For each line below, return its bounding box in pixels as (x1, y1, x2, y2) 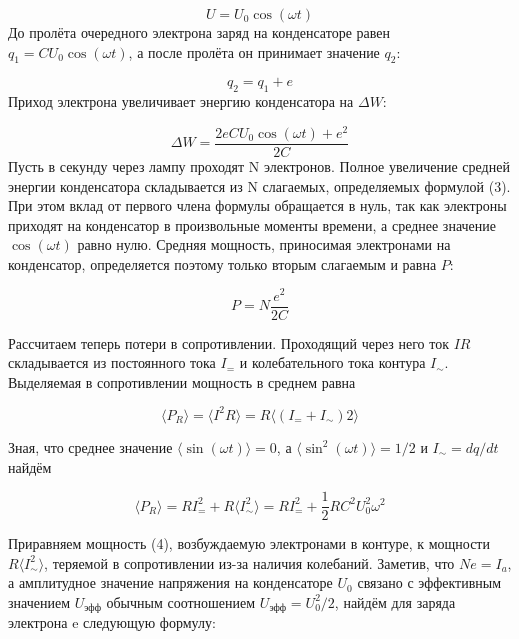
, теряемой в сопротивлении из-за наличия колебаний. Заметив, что (44, 552, 455, 573)
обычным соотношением (106, 591, 256, 612)
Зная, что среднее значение (8, 436, 173, 457)
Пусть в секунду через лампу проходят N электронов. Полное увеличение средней (8, 155, 510, 176)
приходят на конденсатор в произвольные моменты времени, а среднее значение (8, 214, 496, 235)
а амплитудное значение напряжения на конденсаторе (8, 572, 333, 593)
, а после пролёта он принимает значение (128, 41, 380, 62)
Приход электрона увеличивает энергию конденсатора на (8, 91, 354, 112)
